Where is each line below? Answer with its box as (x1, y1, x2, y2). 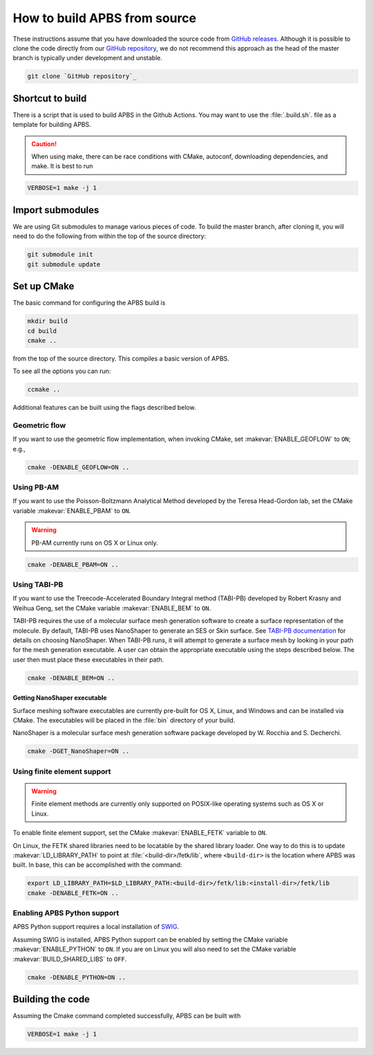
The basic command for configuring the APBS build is (12, 298, 166, 307)
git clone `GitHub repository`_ (27, 73, 137, 80)
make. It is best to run (31, 162, 93, 170)
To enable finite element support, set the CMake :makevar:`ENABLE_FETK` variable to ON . (12, 829, 267, 837)
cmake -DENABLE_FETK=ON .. (27, 889, 119, 896)
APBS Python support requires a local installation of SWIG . (12, 923, 180, 931)
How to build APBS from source (12, 10, 197, 26)
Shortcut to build (12, 92, 87, 104)
